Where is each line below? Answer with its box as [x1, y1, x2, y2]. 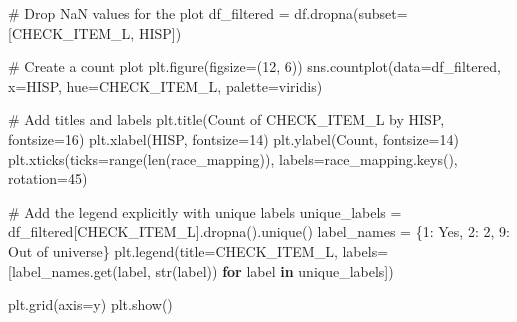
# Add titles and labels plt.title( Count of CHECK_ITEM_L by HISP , [8, 109, 445, 130]
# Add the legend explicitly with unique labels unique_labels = [8, 201, 402, 222]
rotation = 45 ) [8, 168, 88, 189]
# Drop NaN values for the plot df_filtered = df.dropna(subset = [8, 3, 408, 23]
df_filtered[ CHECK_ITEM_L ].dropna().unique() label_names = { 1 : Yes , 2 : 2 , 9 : [8, 221, 510, 242]
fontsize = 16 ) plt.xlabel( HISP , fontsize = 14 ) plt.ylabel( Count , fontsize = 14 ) [8, 128, 459, 149]
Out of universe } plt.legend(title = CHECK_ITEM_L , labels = [8, 240, 389, 261]
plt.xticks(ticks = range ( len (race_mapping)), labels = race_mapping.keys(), [8, 148, 458, 169]
